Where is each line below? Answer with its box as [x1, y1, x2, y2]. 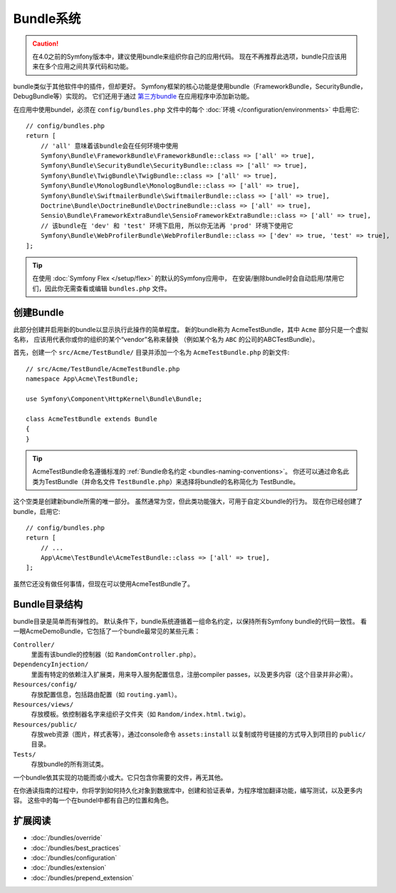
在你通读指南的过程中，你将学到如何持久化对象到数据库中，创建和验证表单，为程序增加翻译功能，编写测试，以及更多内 [13, 786, 363, 795]
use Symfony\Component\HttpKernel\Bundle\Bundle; [26, 395, 203, 403]
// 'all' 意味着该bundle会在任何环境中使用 [40, 141, 179, 150]
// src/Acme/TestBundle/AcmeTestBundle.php [26, 365, 180, 373]
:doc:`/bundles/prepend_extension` [31, 873, 135, 882]
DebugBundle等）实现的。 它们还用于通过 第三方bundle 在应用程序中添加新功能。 [13, 92, 254, 101]
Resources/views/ [13, 700, 74, 708]
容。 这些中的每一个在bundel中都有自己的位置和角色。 [13, 796, 173, 804]
